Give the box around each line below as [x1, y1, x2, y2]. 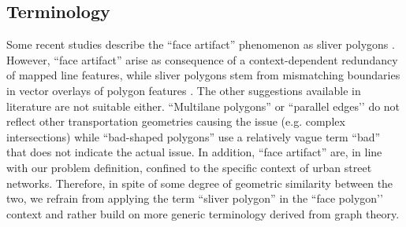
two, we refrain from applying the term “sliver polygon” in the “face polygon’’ [6, 190, 383, 207]
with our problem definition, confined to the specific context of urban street [6, 159, 372, 175]
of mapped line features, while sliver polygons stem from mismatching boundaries [6, 67, 400, 83]
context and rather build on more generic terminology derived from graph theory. [6, 205, 400, 222]
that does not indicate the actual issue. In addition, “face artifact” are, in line [6, 144, 382, 160]
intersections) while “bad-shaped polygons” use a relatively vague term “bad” [6, 128, 381, 145]
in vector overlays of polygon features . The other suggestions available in [6, 82, 361, 98]
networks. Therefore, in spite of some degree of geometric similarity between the [6, 174, 393, 191]
